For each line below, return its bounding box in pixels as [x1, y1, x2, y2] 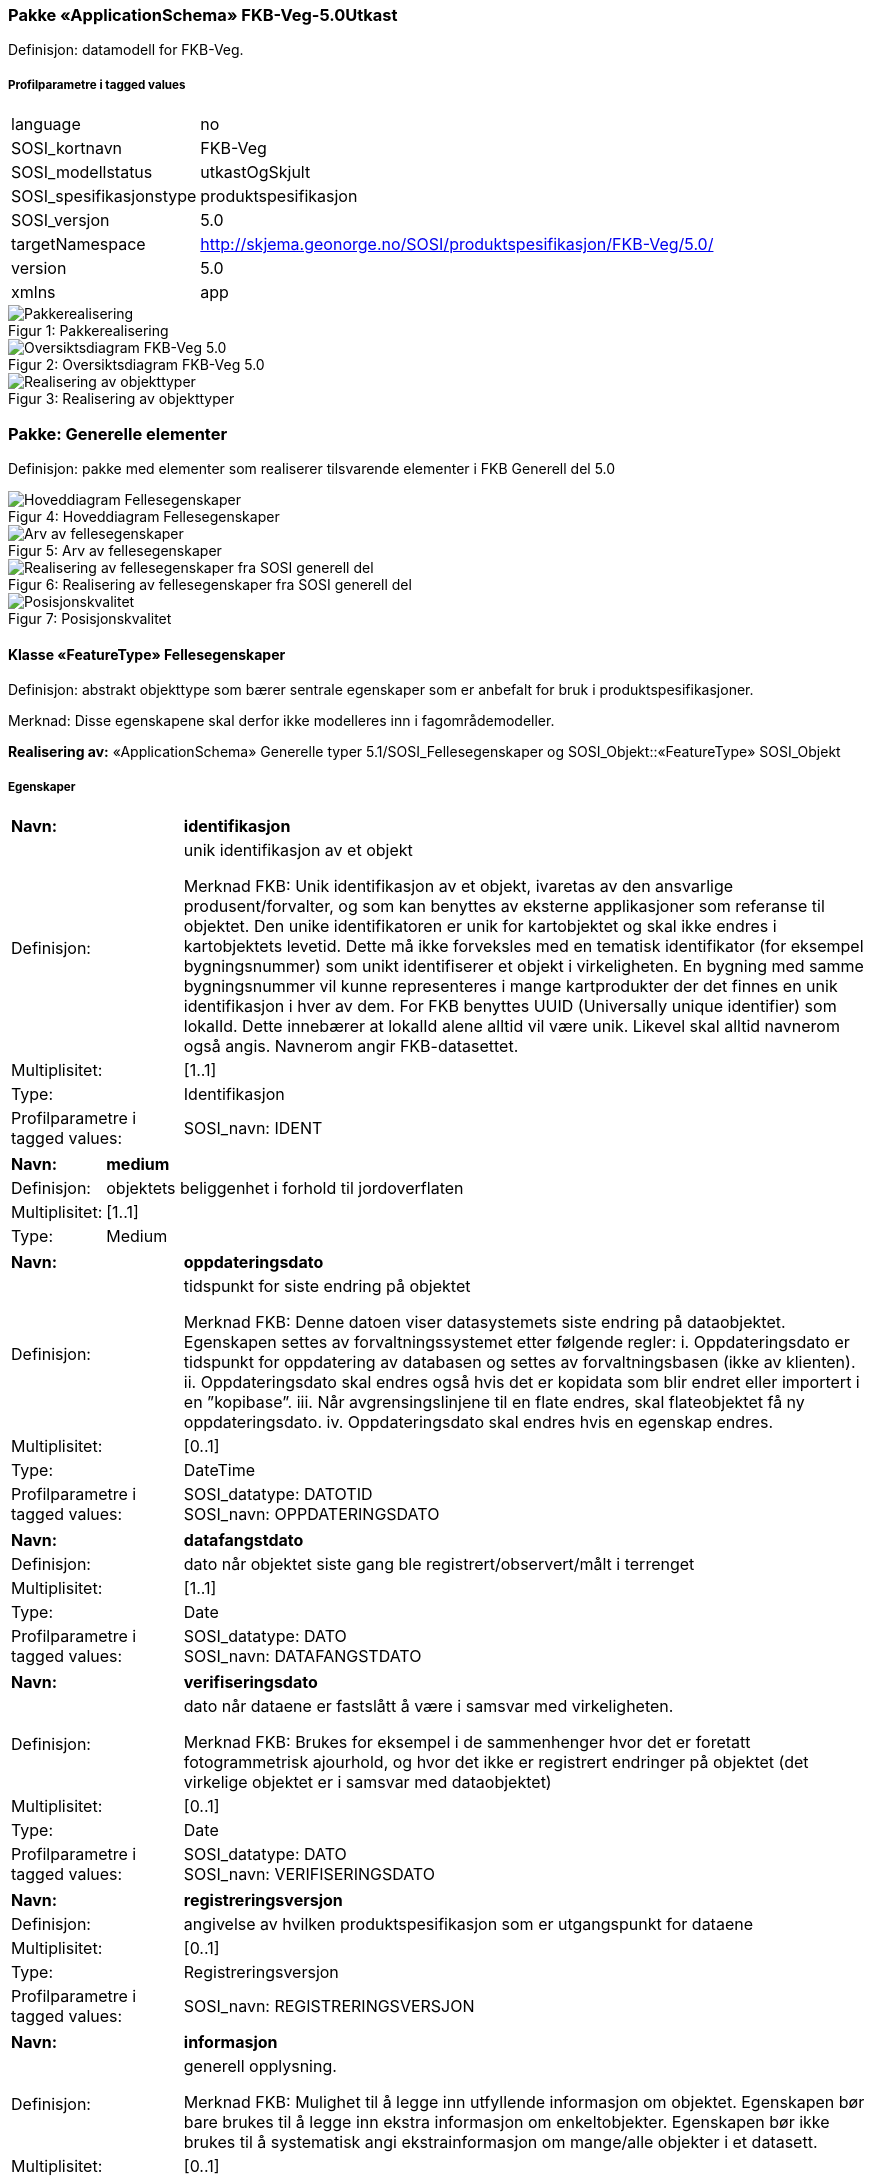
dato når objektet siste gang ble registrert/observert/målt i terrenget [183, 1553, 695, 1574]
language [11, 114, 81, 135]
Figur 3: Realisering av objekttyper [8, 390, 235, 408]
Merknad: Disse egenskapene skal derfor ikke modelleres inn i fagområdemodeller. [8, 712, 555, 730]
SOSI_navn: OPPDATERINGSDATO [183, 1503, 440, 1524]
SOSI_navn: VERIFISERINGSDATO [183, 1863, 435, 1884]
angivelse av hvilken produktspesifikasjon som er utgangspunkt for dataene [183, 1913, 754, 1934]
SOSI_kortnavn [11, 138, 123, 159]
